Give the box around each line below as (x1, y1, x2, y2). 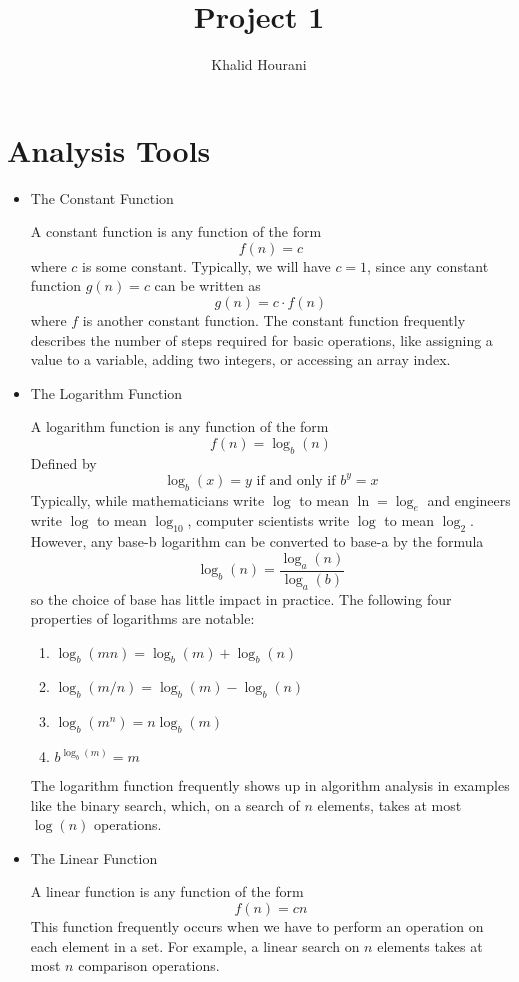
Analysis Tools (7, 129, 211, 170)
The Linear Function (30, 847, 158, 868)
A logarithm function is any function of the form (30, 416, 329, 437)
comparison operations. (78, 955, 220, 976)
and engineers (427, 489, 511, 510)
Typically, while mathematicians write (30, 489, 265, 510)
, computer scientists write (187, 510, 350, 531)
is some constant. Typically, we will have (82, 255, 331, 276)
